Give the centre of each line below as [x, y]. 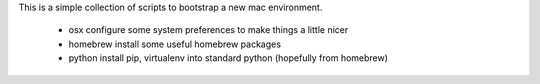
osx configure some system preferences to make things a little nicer [208, 30]
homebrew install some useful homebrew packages [175, 44]
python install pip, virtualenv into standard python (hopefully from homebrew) [228, 58]
